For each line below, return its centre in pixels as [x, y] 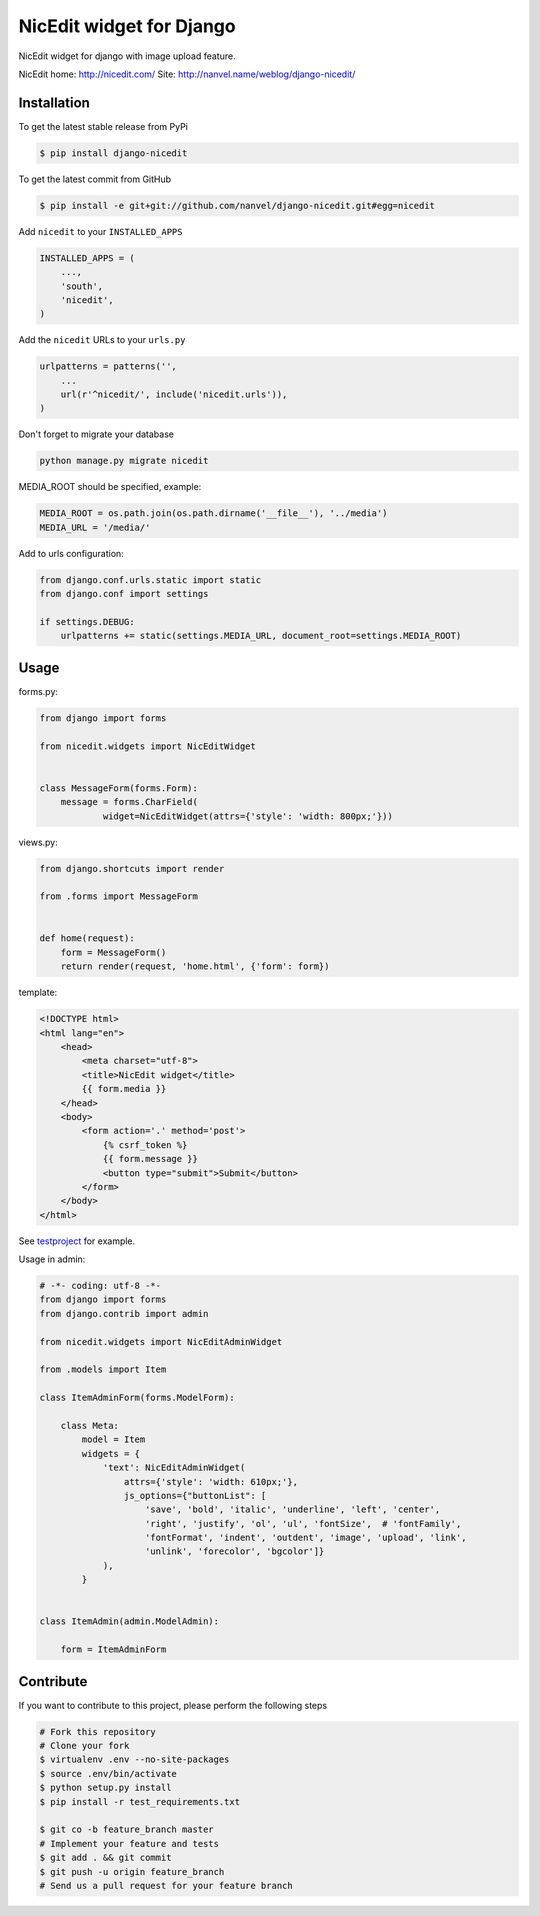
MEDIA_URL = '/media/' [95, 527]
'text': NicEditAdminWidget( [174, 1468]
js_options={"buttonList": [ [195, 1495]
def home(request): [87, 938]
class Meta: [90, 1425]
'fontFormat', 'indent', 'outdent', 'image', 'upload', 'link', [306, 1538]
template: [38, 992]
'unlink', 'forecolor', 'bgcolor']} [235, 1551]
